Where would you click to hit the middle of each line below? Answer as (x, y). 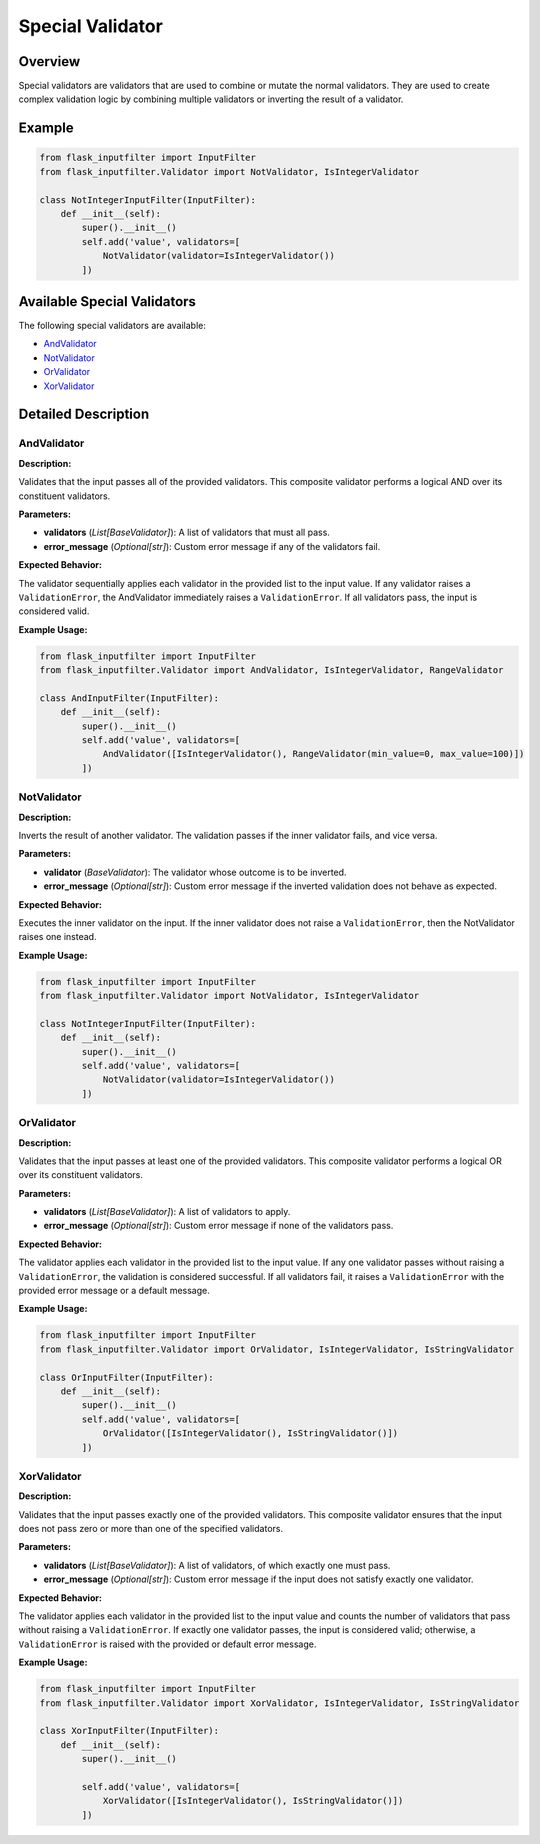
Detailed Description (84, 414)
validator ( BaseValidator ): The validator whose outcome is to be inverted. (195, 872)
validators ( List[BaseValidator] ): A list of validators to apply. (167, 1212)
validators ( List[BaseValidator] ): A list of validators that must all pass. (186, 532)
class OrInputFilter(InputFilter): (126, 1377)
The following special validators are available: (112, 326)
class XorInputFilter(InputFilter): (129, 1731)
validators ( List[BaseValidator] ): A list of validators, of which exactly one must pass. (217, 1565)
